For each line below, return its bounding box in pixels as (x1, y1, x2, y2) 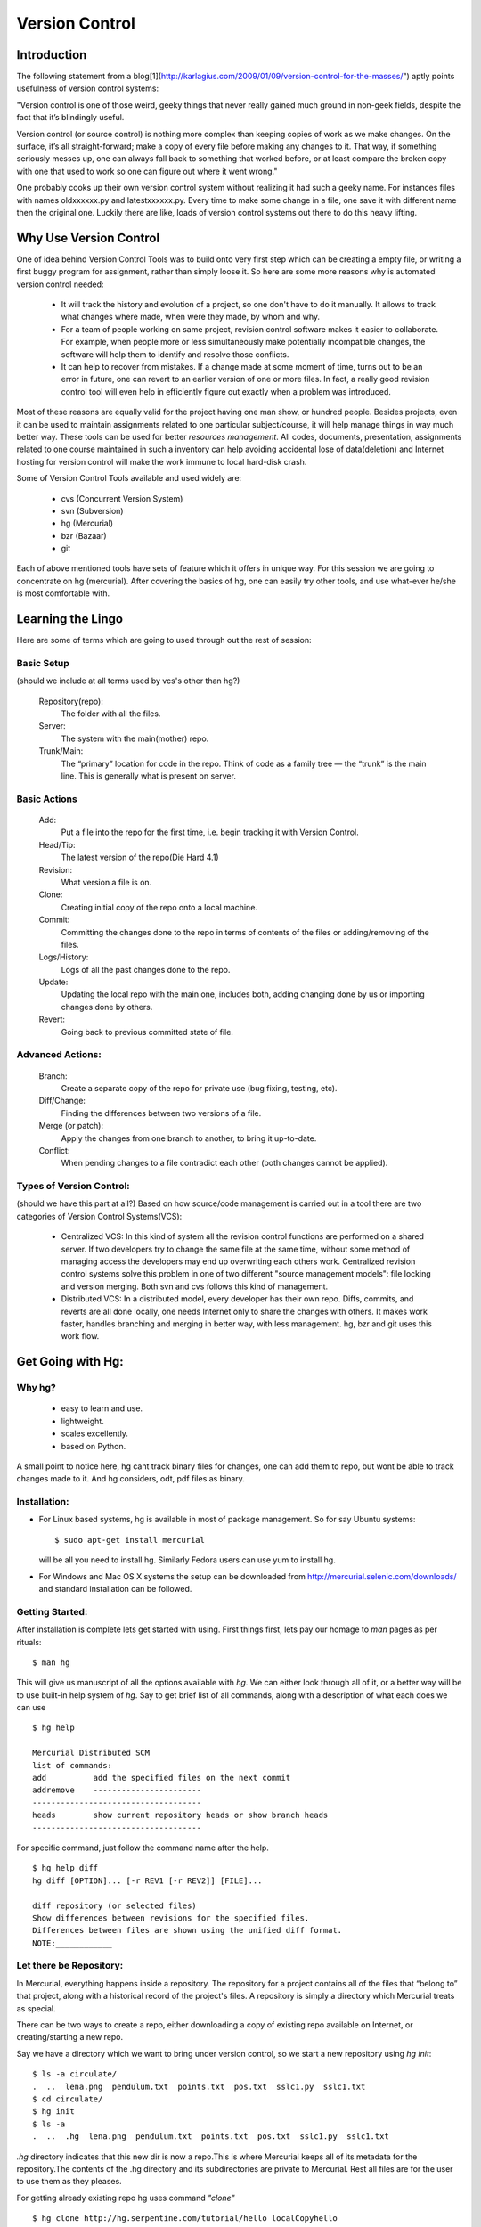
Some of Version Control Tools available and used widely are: (16, 473, 242, 484)
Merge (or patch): (38, 1121, 104, 1131)
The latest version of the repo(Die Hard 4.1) (61, 852, 219, 863)
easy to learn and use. (61, 1403, 143, 1414)
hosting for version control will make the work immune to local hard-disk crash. (16, 456, 307, 467)
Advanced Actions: (16, 1048, 102, 1061)
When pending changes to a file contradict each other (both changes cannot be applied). (61, 1158, 388, 1169)
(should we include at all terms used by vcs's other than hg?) (16, 675, 240, 686)
